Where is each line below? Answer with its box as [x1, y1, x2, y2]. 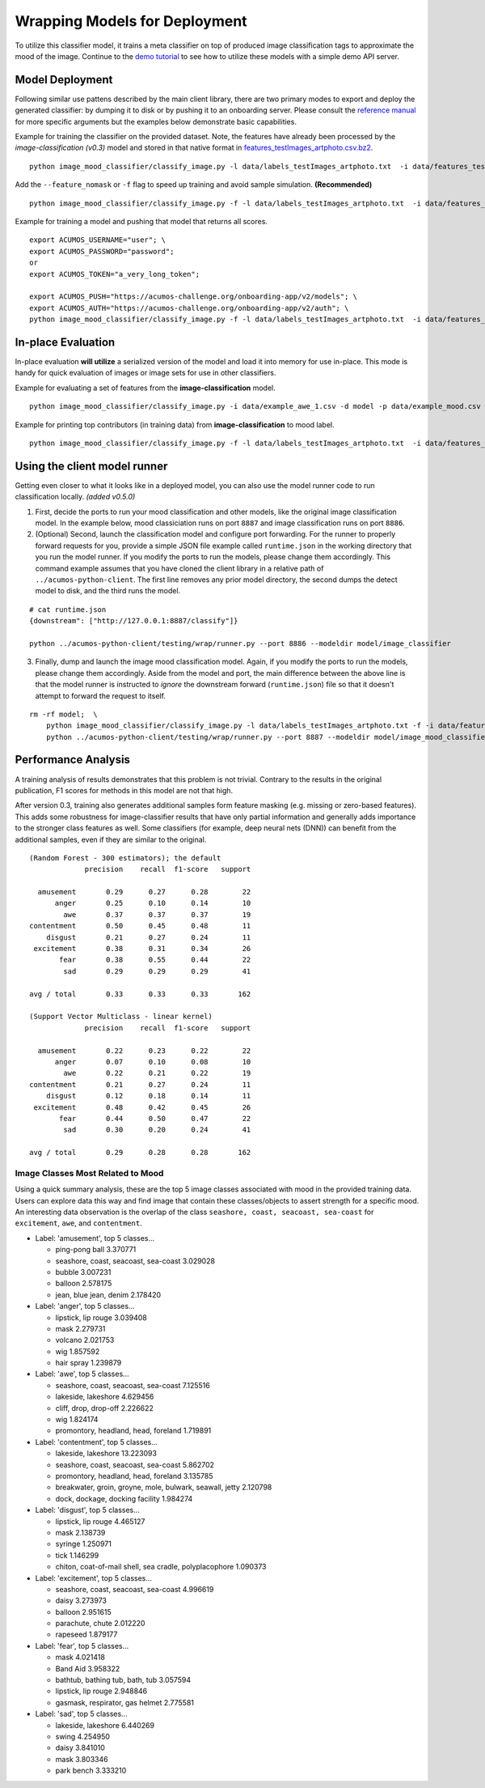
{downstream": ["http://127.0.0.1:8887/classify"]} [29, 616, 238, 626]
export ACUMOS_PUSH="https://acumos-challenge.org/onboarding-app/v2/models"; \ [29, 292, 358, 301]
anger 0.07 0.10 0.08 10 [54, 1057, 251, 1066]
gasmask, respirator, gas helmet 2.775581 [55, 1697, 194, 1707]
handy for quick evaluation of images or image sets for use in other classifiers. [15, 368, 276, 378]
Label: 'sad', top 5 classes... [35, 1709, 129, 1719]
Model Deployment [15, 73, 113, 87]
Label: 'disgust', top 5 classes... [35, 1506, 141, 1515]
